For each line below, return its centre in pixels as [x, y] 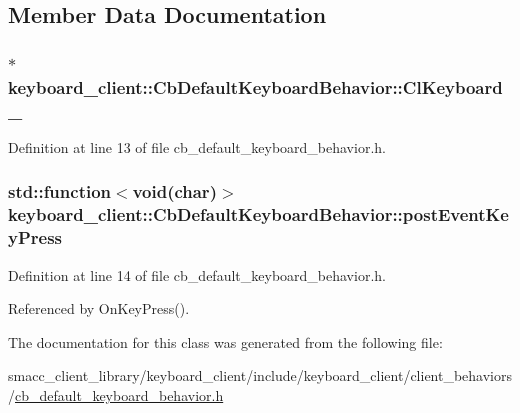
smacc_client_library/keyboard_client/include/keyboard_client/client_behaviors [260, 375]
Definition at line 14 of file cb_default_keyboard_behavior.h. [197, 274]
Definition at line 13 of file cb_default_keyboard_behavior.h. [197, 146]
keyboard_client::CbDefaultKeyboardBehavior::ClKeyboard [255, 86]
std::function [60, 191]
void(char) [174, 191]
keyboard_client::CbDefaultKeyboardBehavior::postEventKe [258, 214]
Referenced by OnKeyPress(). [99, 308]
